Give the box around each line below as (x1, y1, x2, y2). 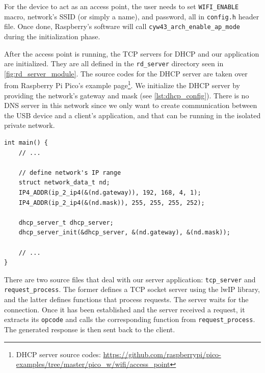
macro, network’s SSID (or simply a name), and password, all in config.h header (4, 11, 259, 21)
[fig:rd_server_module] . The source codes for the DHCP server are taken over (4, 68, 248, 78)
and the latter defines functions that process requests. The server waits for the (4, 294, 249, 305)
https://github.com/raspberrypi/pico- (103, 349, 221, 359)
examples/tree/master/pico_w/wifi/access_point (16, 359, 170, 369)
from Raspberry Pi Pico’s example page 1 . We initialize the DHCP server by (4, 78, 241, 91)
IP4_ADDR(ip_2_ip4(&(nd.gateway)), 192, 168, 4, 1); (18, 189, 201, 196)
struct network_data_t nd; (18, 179, 110, 186)
